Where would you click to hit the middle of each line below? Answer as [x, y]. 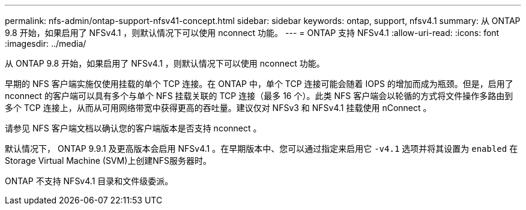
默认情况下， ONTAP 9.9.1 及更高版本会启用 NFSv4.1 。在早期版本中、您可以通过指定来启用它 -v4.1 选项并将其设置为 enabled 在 [261, 148]
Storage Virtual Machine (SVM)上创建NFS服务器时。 [108, 160]
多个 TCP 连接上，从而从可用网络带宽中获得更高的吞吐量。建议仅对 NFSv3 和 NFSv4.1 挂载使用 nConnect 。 [218, 108]
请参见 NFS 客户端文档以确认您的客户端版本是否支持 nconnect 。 [133, 128]
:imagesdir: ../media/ [46, 43]
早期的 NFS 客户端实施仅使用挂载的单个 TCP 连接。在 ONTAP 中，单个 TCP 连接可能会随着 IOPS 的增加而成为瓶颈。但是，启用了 [259, 84]
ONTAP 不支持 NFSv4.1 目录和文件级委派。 [89, 181]
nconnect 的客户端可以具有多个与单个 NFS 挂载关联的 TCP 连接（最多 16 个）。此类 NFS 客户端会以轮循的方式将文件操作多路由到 [259, 96]
